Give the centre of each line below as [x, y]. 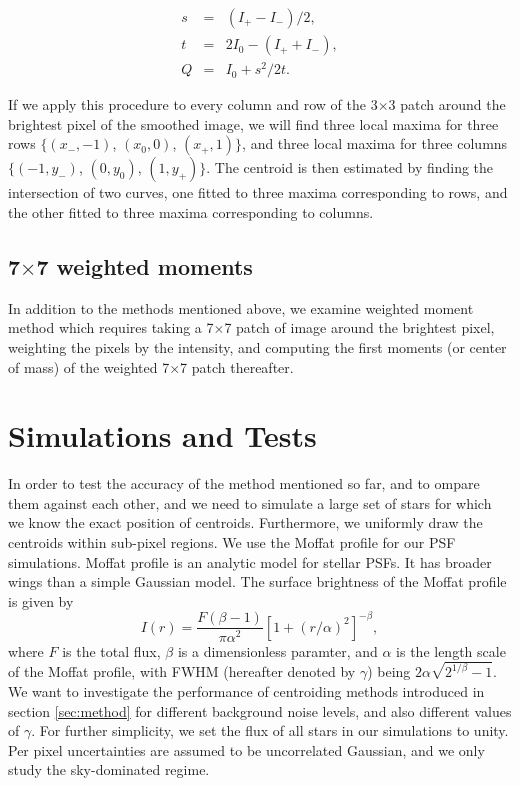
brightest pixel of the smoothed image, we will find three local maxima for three [253, 123]
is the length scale [451, 650]
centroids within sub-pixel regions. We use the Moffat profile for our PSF [232, 542]
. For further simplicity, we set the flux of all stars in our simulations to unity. [270, 730]
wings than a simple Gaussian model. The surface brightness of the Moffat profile [257, 581]
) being [389, 671]
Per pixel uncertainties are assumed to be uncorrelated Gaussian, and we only [246, 749]
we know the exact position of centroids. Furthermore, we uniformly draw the [245, 522]
